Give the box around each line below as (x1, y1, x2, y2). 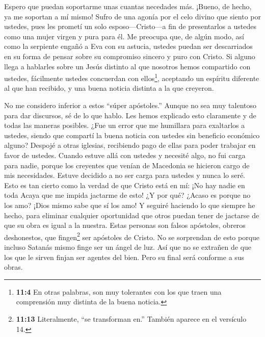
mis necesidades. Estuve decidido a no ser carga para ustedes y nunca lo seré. (4, 170, 246, 180)
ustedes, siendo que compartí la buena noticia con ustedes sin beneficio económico (4, 129, 260, 140)
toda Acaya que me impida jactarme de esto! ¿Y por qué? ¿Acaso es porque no (4, 190, 251, 200)
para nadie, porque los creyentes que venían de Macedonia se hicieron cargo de (4, 160, 250, 170)
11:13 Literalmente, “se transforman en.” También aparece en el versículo (16, 313, 247, 324)
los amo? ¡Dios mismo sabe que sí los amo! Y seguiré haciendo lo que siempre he (4, 199, 255, 210)
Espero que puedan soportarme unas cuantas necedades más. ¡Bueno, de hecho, (4, 1, 252, 11)
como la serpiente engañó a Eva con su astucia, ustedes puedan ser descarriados (4, 41, 253, 51)
